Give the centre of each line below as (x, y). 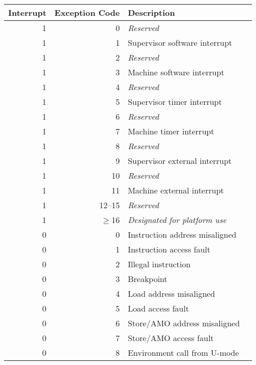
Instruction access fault (169, 249)
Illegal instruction (159, 264)
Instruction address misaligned (182, 234)
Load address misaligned (172, 293)
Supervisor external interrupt (180, 161)
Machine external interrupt (176, 190)
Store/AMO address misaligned (184, 323)
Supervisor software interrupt (180, 43)
